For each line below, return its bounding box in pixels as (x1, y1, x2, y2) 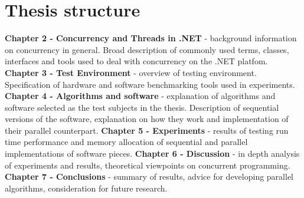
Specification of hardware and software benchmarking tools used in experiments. (5, 78, 295, 90)
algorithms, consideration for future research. (5, 181, 168, 194)
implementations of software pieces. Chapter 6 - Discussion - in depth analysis (5, 147, 300, 160)
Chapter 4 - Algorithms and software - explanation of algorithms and (5, 90, 276, 102)
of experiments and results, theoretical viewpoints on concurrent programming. (5, 159, 290, 171)
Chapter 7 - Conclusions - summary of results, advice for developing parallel (5, 170, 293, 183)
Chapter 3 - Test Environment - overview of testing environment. (5, 66, 257, 78)
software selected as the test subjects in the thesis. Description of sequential (5, 101, 279, 113)
